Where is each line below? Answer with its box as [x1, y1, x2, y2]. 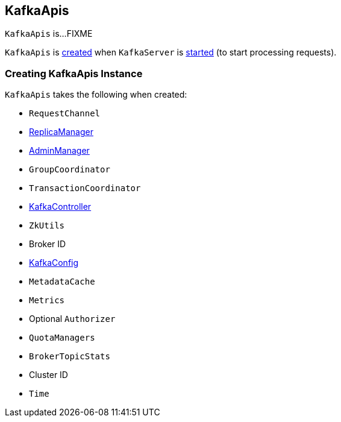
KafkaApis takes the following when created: [5, 89, 187, 100]
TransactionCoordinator [29, 183, 141, 194]
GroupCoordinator [29, 165, 110, 175]
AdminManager [29, 145, 90, 156]
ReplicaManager [29, 127, 93, 137]
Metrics [29, 295, 65, 306]
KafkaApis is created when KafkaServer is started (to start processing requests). [5, 47, 337, 58]
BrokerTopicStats [29, 351, 110, 362]
